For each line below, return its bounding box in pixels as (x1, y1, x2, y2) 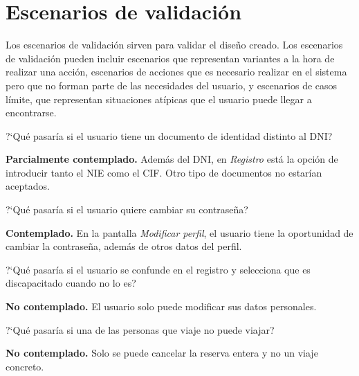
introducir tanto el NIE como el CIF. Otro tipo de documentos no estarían (6, 165, 322, 179)
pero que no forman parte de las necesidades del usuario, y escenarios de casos (6, 78, 338, 92)
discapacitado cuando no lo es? (6, 276, 136, 290)
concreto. (6, 359, 44, 373)
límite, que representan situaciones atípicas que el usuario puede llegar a (6, 91, 312, 106)
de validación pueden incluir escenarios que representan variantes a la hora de (6, 51, 335, 65)
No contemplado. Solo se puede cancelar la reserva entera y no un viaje (6, 346, 318, 360)
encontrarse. (6, 105, 57, 120)
